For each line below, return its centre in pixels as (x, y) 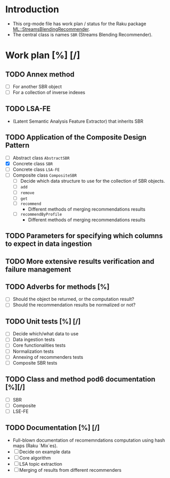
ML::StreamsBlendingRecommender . (51, 29)
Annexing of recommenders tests (48, 357)
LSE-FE (21, 411)
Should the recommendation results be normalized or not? (74, 305)
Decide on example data (45, 452)
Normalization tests (33, 351)
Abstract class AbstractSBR (41, 158)
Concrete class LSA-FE (36, 169)
